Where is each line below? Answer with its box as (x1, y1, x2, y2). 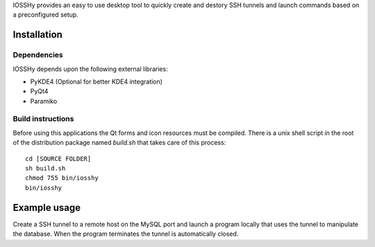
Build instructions (12, 114, 74, 124)
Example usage (12, 202, 81, 214)
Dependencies (12, 50, 64, 60)
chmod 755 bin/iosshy (25, 174, 99, 182)
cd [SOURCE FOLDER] (25, 154, 92, 163)
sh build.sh (25, 164, 66, 173)
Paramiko (30, 97, 58, 105)
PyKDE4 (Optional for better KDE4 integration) (30, 77, 163, 86)
